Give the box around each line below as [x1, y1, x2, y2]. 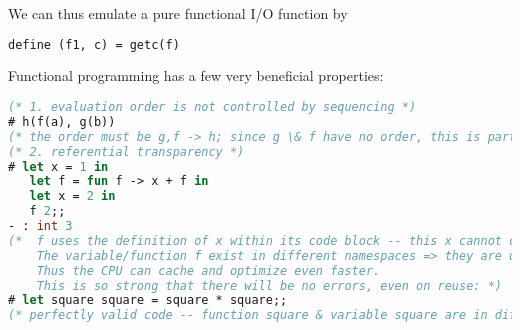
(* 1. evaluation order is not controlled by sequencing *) [8, 100, 417, 115]
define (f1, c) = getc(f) [8, 37, 180, 52]
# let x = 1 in [8, 159, 109, 174]
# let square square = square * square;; [8, 293, 288, 308]
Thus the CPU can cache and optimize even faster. [36, 263, 381, 278]
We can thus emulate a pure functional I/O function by [8, 3, 348, 23]
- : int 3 [8, 219, 73, 234]
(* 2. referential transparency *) [8, 144, 245, 159]
